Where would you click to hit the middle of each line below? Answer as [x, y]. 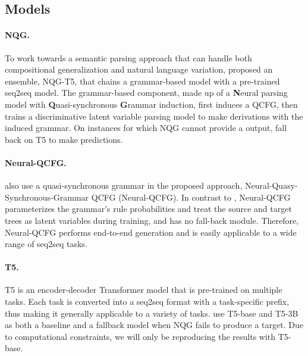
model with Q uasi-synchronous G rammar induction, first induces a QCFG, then [151, 104]
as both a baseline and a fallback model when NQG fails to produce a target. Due [154, 325]
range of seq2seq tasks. [46, 244]
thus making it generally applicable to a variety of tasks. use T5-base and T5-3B [152, 313]
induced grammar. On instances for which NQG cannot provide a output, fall [146, 128]
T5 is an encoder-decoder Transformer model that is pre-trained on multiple [144, 290]
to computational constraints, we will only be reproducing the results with [140, 336]
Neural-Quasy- [271, 185]
